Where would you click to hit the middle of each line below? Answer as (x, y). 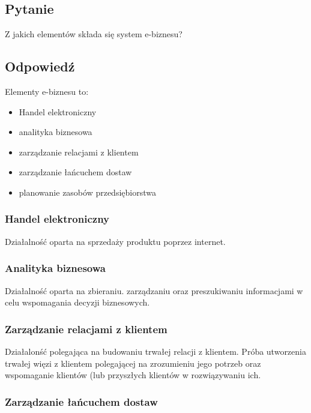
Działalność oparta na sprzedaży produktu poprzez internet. (115, 241)
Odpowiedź (40, 66)
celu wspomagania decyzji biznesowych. (77, 302)
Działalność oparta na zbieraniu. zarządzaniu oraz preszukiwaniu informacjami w (154, 290)
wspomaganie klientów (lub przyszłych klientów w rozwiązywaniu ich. (133, 375)
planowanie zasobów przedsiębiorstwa (87, 192)
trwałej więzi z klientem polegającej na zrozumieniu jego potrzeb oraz (133, 363)
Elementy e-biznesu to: (47, 91)
